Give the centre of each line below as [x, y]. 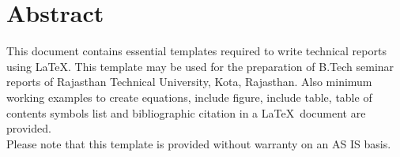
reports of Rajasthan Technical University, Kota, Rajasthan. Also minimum [189, 82]
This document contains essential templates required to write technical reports [196, 51]
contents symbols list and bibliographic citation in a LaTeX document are [186, 112]
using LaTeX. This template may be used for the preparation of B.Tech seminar [200, 66]
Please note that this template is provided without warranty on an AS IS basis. [199, 143]
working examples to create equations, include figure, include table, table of [189, 97]
